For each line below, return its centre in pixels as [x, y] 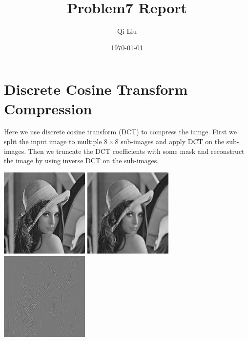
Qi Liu [127, 31]
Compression [48, 108]
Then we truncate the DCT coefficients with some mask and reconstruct [136, 151]
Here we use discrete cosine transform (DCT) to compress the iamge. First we [121, 132]
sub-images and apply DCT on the [173, 141]
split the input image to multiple [53, 141]
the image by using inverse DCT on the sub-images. [82, 160]
